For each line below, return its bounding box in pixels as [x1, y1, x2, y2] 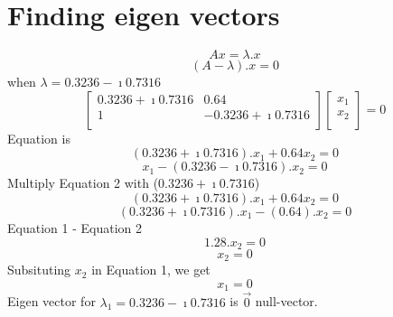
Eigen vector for [7, 292, 96, 311]
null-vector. [255, 292, 318, 311]
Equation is [7, 128, 70, 147]
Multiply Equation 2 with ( [7, 173, 159, 192]
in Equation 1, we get [91, 260, 211, 279]
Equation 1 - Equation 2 [7, 218, 142, 237]
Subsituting [7, 260, 71, 279]
